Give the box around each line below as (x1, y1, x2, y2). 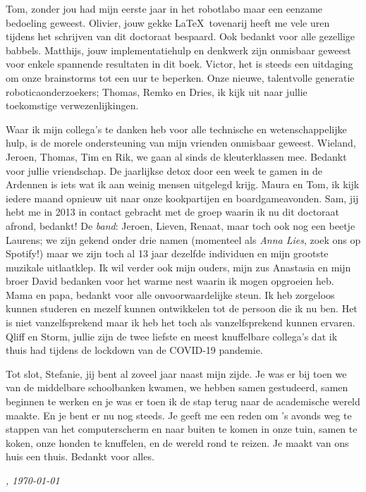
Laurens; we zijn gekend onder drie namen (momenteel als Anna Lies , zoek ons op (6, 232, 361, 247)
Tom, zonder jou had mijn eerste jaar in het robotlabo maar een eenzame (6, 1, 323, 16)
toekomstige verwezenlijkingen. (6, 98, 139, 113)
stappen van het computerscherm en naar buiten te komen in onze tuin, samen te (6, 422, 358, 436)
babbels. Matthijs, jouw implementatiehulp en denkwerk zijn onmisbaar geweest (6, 42, 351, 57)
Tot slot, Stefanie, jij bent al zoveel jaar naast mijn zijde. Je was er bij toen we (6, 366, 347, 381)
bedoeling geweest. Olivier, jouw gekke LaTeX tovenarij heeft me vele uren (6, 15, 330, 30)
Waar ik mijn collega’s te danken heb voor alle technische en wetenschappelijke (6, 121, 347, 136)
